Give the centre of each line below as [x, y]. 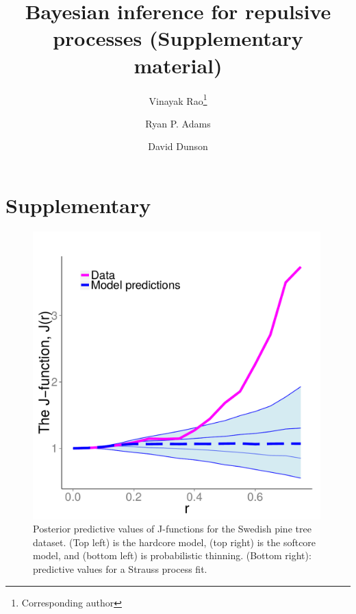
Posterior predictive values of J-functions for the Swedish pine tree [172, 529]
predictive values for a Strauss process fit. [120, 569]
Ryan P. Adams [178, 123]
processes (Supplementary [178, 38]
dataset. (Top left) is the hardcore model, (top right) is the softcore [175, 542]
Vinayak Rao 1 [178, 99]
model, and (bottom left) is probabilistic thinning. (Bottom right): [172, 555]
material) [178, 65]
